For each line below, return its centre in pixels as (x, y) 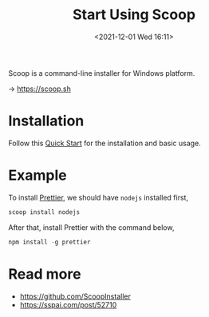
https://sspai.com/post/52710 (68, 304)
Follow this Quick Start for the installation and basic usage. (104, 143)
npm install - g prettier (49, 242)
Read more (45, 274)
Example (37, 175)
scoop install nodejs (44, 212)
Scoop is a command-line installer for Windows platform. (102, 73)
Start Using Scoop (134, 15)
